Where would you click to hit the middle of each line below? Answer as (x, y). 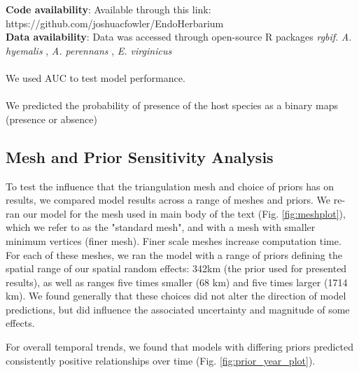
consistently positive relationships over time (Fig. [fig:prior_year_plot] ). (161, 360)
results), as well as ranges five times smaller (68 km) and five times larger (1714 (177, 282)
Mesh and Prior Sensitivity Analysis (140, 156)
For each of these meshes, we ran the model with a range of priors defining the (174, 254)
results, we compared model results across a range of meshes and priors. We (168, 200)
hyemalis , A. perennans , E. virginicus (89, 50)
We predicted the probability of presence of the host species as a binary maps (172, 105)
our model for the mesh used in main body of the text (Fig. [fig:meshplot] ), (184, 213)
